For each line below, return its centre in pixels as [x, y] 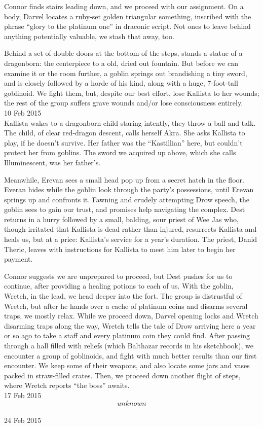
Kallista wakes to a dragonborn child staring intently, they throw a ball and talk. [130, 122]
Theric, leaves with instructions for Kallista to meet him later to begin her [120, 249]
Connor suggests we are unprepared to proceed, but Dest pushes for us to [118, 276]
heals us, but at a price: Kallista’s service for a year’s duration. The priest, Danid [131, 239]
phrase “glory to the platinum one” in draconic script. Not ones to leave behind [127, 26]
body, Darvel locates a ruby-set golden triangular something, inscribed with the [128, 16]
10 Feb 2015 [23, 112]
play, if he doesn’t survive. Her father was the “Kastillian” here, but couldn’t [123, 142]
